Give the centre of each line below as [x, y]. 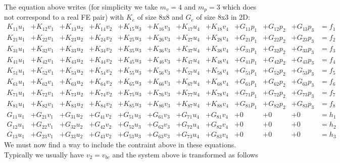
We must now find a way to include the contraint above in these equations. [120, 145]
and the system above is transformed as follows [185, 154]
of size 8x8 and [160, 17]
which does [239, 7]
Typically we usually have [44, 154]
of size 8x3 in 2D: [223, 17]
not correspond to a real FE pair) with [64, 17]
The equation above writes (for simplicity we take [81, 7]
